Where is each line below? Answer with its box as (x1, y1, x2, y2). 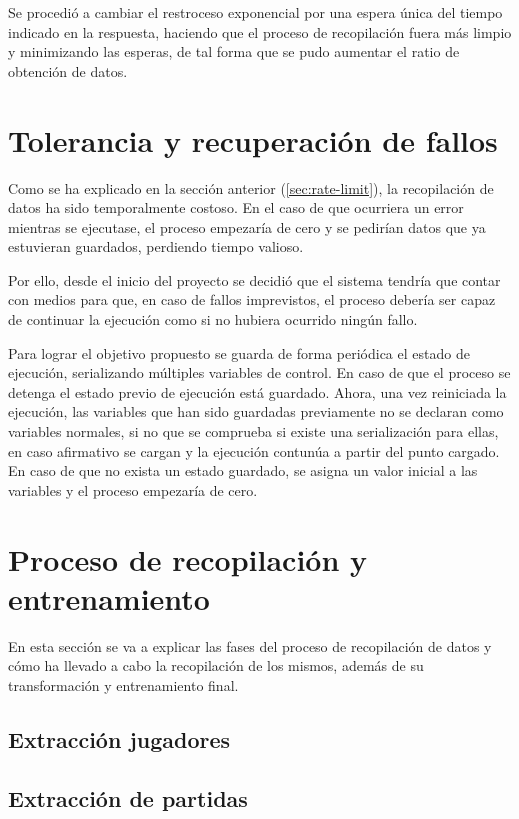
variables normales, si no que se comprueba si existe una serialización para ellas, (8, 421, 499, 442)
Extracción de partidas (8, 782, 248, 813)
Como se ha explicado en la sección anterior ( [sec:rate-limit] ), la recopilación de (8, 177, 494, 198)
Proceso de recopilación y (8, 538, 368, 579)
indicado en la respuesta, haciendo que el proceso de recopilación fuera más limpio (8, 21, 512, 42)
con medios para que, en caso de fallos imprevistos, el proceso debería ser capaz (8, 289, 496, 310)
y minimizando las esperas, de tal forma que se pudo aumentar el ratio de (8, 41, 460, 62)
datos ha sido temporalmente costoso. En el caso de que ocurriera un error (8, 197, 464, 218)
